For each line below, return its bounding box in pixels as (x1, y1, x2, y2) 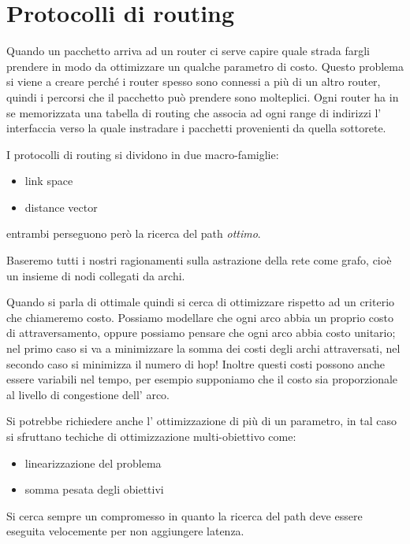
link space (24, 172, 73, 189)
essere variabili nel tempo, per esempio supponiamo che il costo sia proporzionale (6, 371, 398, 387)
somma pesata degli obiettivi (24, 481, 164, 498)
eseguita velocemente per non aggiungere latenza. (6, 523, 244, 539)
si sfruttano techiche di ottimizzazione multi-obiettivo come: (6, 428, 296, 444)
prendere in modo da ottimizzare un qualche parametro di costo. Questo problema (6, 57, 404, 74)
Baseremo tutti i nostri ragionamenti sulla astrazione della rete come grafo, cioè (6, 252, 392, 268)
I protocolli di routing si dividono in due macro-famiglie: (6, 146, 279, 162)
